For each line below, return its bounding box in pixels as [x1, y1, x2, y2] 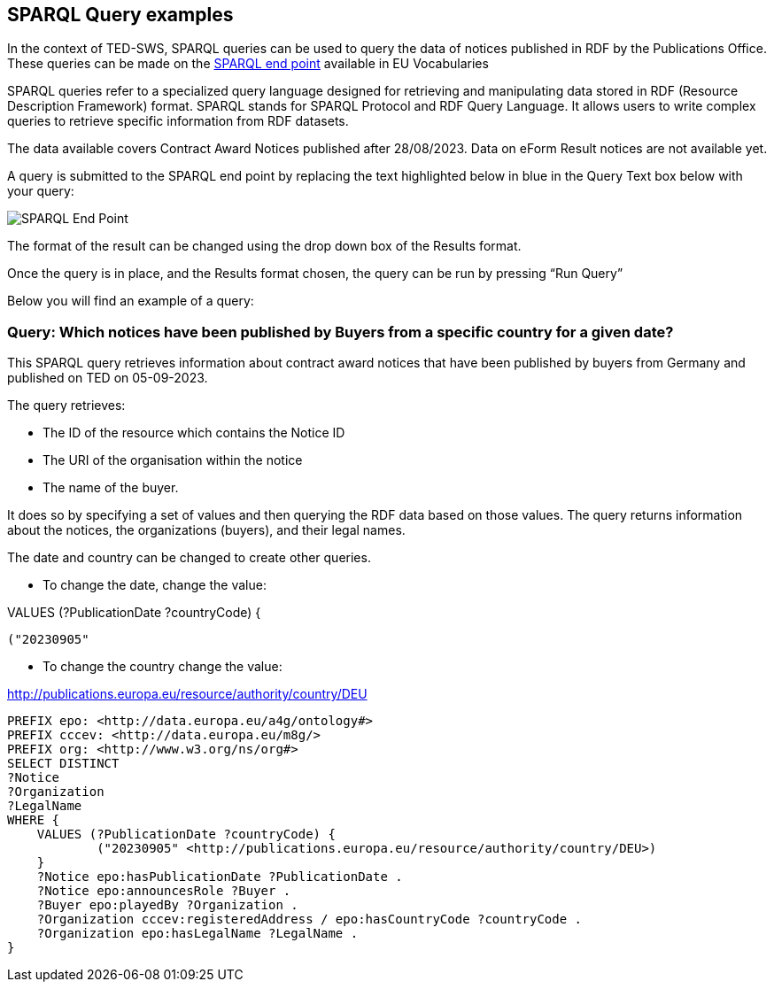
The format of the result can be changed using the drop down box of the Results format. [7, 238, 522, 254]
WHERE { [7, 813, 60, 828]
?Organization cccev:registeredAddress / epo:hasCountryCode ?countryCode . [36, 912, 583, 927]
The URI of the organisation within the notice [43, 452, 303, 468]
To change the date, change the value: [43, 577, 267, 593]
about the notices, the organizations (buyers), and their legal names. [7, 522, 406, 538]
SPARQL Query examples [7, 4, 234, 26]
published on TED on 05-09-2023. [7, 370, 208, 386]
